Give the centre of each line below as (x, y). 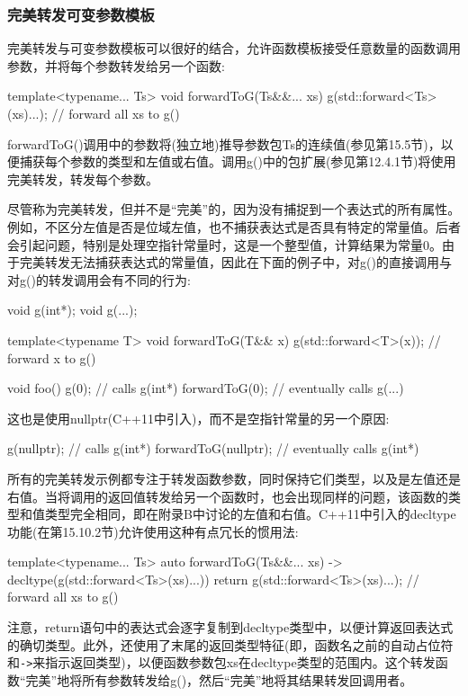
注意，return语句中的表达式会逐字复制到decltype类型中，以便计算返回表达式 (230, 627)
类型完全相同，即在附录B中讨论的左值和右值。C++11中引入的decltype (250, 514)
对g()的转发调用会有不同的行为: (99, 279)
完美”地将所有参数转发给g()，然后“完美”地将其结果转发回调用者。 (219, 679)
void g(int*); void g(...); (72, 310)
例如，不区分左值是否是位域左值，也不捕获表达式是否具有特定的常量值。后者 (234, 226)
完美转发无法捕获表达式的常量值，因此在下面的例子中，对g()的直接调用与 (235, 262)
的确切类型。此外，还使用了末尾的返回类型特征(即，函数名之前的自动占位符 (230, 644)
